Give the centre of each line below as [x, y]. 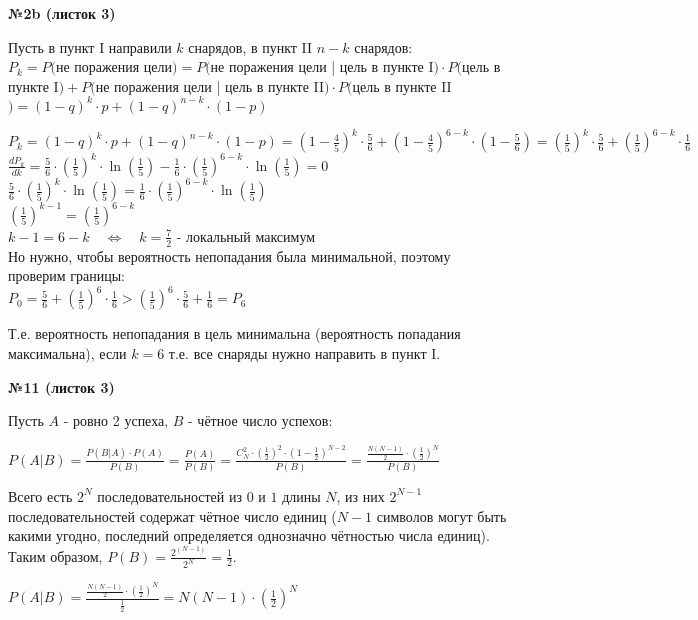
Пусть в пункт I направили [90, 46]
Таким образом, [55, 555]
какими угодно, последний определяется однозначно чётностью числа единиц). [249, 535]
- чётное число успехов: [260, 420]
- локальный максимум [246, 235]
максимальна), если [67, 352]
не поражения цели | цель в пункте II [210, 85]
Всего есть [40, 495]
